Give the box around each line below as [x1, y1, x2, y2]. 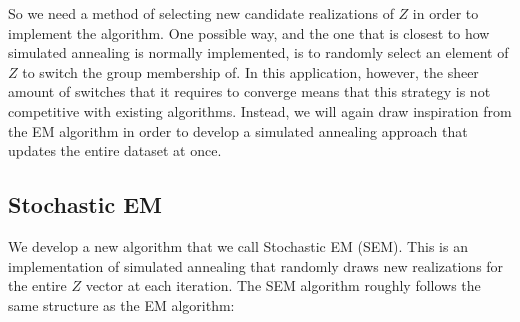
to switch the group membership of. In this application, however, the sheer [22, 61, 479, 82]
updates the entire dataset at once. [8, 140, 222, 161]
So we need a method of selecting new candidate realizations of [8, 3, 394, 23]
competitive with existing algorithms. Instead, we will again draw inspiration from [8, 100, 512, 121]
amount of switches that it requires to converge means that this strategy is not [8, 81, 491, 102]
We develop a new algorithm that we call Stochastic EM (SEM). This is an [8, 235, 468, 256]
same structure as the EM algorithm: [8, 294, 235, 315]
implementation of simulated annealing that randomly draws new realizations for [8, 255, 504, 276]
